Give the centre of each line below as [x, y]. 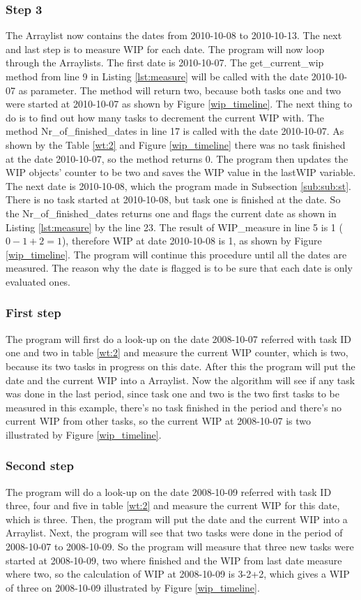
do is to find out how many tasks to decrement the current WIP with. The [165, 117]
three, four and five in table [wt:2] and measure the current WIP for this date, [173, 505]
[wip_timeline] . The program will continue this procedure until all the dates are [176, 254]
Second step [40, 466]
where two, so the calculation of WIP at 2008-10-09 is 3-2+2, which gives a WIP [178, 574]
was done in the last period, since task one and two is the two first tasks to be [172, 394]
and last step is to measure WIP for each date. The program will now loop [165, 49]
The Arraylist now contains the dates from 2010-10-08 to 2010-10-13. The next [174, 35]
